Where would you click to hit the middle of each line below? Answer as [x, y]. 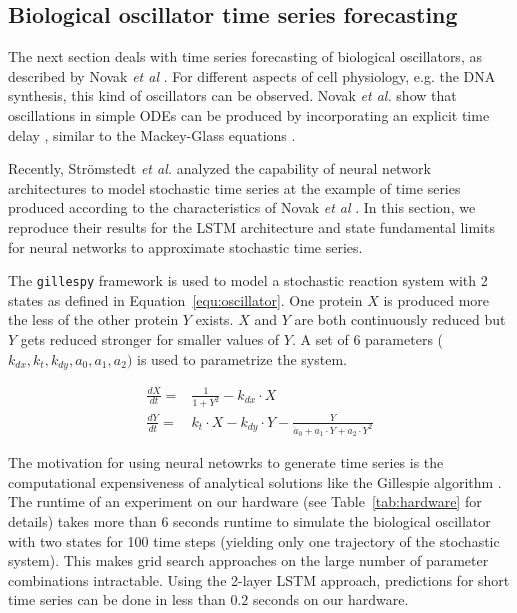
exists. [214, 319]
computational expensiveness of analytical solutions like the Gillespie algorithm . [255, 481]
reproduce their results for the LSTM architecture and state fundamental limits [251, 226]
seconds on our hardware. [330, 599]
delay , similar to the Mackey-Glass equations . [152, 134]
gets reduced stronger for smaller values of [150, 338]
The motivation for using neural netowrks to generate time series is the [226, 462]
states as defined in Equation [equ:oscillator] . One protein [185, 299]
